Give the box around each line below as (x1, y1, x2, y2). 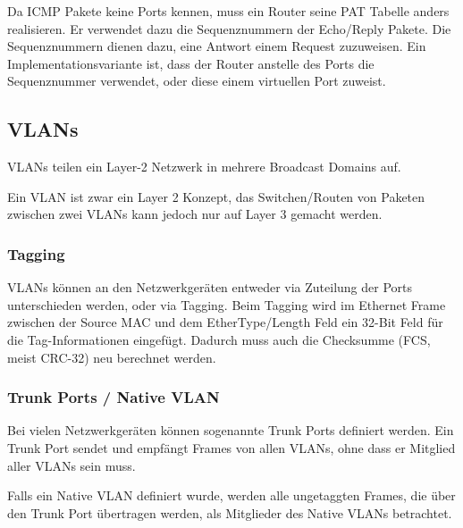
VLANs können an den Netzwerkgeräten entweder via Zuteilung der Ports (7, 278, 412, 297)
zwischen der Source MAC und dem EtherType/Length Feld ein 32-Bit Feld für (7, 313, 443, 331)
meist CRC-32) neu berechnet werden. (7, 348, 216, 366)
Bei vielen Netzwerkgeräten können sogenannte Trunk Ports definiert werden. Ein (7, 421, 454, 440)
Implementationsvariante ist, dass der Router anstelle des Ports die (7, 54, 375, 72)
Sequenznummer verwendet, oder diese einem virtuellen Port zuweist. (7, 71, 386, 90)
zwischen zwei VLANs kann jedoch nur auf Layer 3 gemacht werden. (7, 205, 383, 223)
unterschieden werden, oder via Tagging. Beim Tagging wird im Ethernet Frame (7, 295, 446, 314)
